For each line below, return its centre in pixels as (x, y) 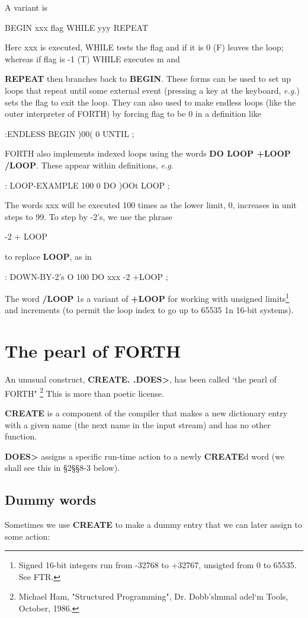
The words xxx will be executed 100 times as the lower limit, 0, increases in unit (151, 205)
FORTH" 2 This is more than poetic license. (85, 392)
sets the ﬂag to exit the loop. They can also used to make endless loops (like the (150, 102)
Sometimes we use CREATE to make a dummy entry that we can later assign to (153, 525)
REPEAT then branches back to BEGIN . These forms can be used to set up (148, 79)
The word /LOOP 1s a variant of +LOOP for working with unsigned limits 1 (147, 297)
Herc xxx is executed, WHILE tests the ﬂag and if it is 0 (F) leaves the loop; (144, 47)
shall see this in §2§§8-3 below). (62, 468)
